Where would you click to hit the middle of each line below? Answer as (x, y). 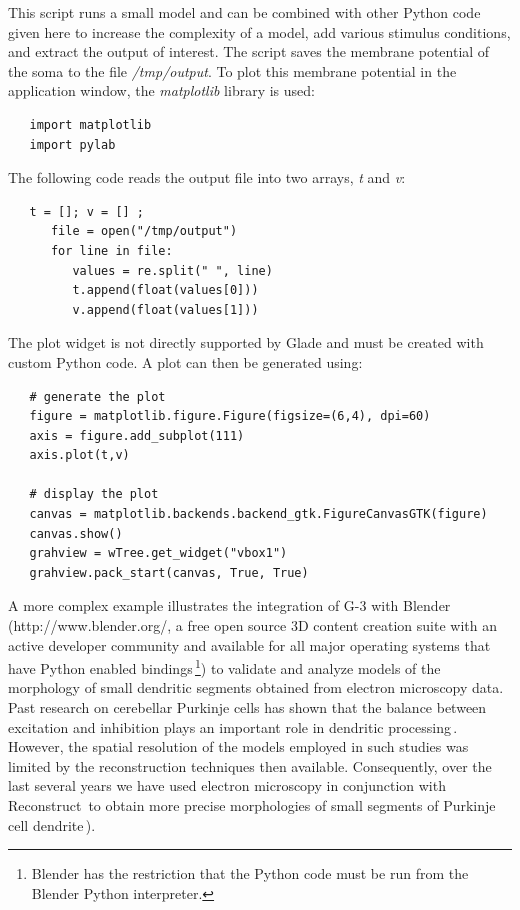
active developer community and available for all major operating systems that (249, 644)
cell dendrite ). (52, 824)
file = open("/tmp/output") (144, 231)
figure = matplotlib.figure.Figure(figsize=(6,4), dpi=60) (230, 416)
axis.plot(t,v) (79, 455)
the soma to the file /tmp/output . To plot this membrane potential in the (232, 70)
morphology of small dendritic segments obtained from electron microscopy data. (256, 687)
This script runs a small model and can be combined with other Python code (244, 12)
